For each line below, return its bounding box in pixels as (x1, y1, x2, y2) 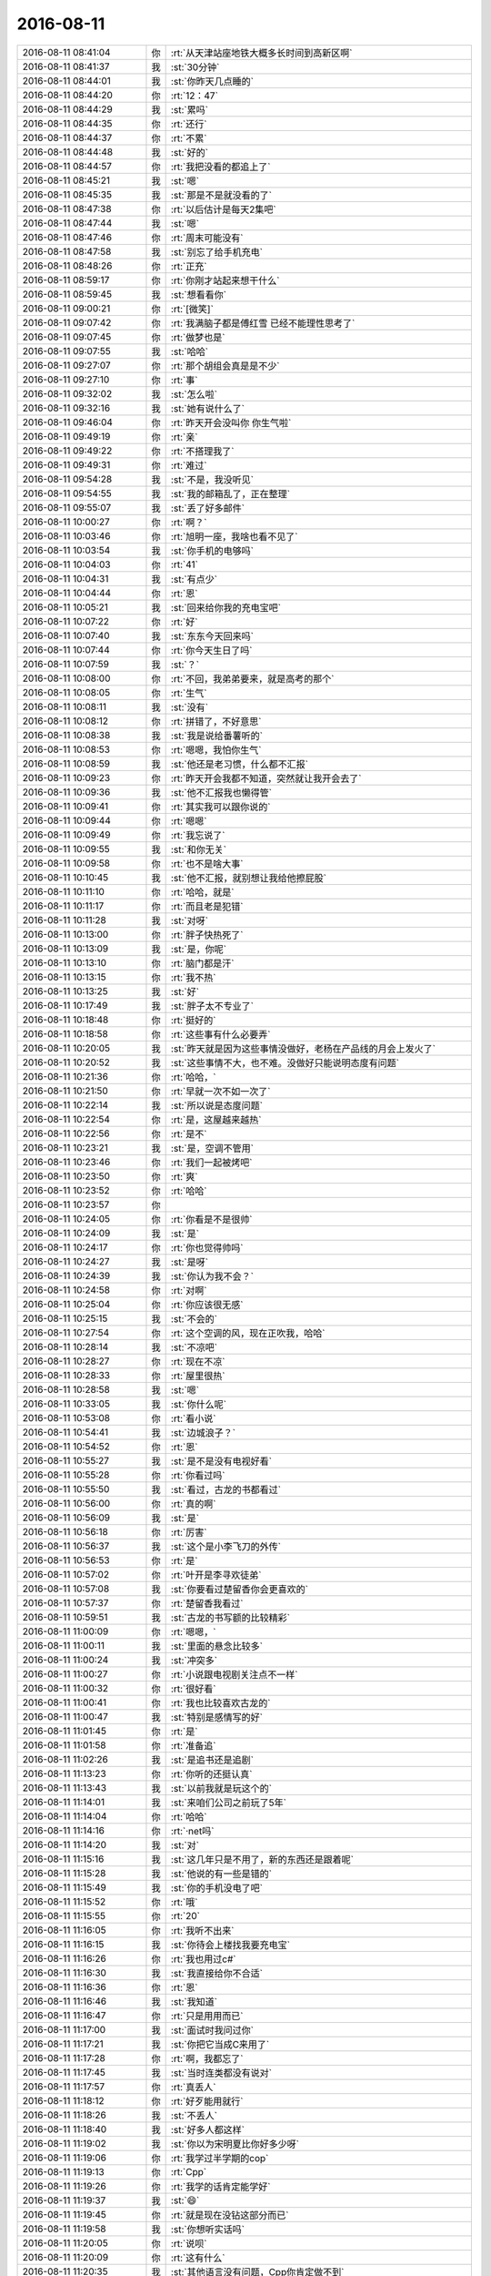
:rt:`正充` (170, 259, 207, 272)
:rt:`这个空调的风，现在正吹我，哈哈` (170, 1326, 326, 1339)
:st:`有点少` (170, 573, 218, 585)
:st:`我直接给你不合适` (170, 1966, 264, 1979)
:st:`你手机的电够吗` (170, 544, 255, 557)
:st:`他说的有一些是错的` (170, 1867, 273, 1880)
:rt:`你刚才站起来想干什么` (170, 274, 280, 287)
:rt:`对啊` (170, 1284, 207, 1296)
